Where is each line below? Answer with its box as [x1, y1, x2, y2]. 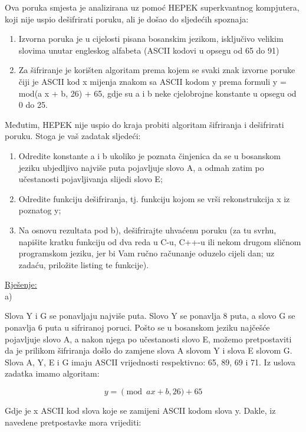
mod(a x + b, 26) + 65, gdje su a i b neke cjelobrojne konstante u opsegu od [18, 87, 297, 99]
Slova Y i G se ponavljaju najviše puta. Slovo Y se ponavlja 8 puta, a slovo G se [5, 309, 295, 322]
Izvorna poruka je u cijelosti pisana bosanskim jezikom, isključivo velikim [18, 32, 284, 45]
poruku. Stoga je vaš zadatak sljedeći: [5, 130, 141, 142]
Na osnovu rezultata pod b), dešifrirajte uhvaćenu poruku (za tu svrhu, [18, 223, 277, 236]
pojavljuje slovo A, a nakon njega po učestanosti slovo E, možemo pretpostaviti [5, 332, 292, 345]
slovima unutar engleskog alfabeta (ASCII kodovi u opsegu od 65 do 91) [18, 44, 279, 56]
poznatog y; [18, 204, 61, 216]
